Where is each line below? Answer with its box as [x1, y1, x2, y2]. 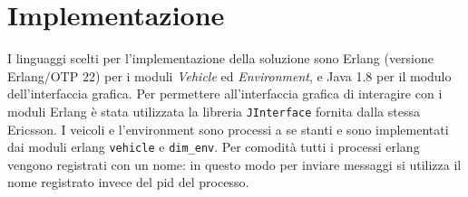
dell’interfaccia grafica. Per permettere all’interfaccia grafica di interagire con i [7, 84, 443, 103]
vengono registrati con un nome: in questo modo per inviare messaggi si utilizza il [7, 155, 462, 174]
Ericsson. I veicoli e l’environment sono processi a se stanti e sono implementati [7, 119, 449, 138]
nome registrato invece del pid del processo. [7, 173, 249, 192]
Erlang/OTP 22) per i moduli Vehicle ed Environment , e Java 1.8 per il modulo [7, 66, 452, 85]
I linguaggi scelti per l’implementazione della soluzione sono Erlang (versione [7, 49, 434, 68]
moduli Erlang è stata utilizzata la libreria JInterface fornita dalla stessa [7, 101, 420, 120]
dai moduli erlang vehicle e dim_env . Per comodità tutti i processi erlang [7, 137, 420, 156]
